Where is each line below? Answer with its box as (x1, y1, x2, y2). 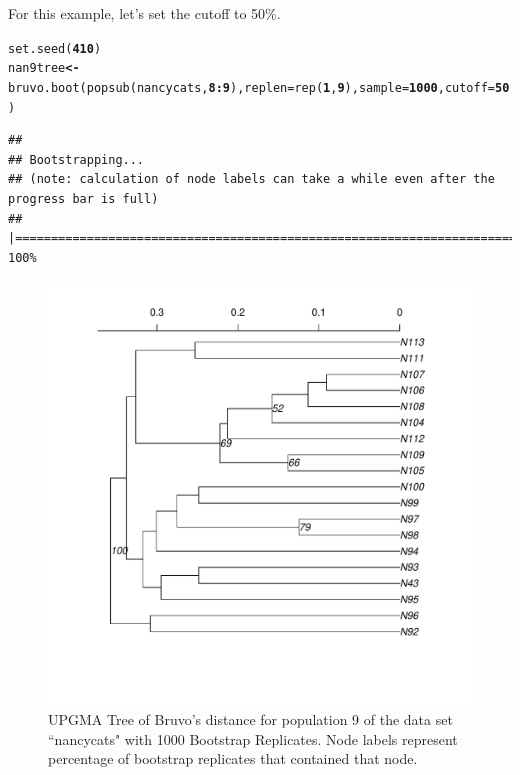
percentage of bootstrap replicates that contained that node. (48, 748, 418, 769)
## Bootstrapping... (8, 152, 145, 167)
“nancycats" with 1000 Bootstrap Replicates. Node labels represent (48, 728, 458, 749)
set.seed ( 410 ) (8, 41, 102, 56)
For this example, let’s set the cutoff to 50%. (8, 3, 281, 23)
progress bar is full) (8, 192, 159, 206)
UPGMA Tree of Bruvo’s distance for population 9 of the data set (48, 708, 453, 729)
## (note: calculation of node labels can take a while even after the (8, 172, 495, 187)
